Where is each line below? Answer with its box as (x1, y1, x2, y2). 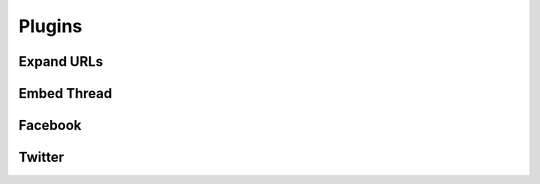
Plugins (18, 15, 83, 37)
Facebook (18, 117, 82, 134)
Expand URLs (18, 53, 104, 70)
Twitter (18, 149, 65, 166)
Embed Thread (18, 85, 113, 102)
